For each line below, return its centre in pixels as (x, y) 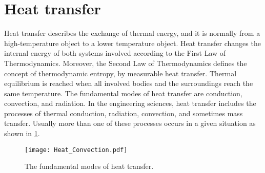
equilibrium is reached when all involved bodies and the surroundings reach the (129, 83)
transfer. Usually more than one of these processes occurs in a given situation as (130, 123)
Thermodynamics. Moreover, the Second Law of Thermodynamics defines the (126, 63)
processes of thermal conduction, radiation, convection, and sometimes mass (124, 113)
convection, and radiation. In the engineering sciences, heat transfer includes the (130, 103)
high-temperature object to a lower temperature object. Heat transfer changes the (132, 43)
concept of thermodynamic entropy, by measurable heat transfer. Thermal (120, 73)
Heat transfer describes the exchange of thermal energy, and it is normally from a (132, 33)
